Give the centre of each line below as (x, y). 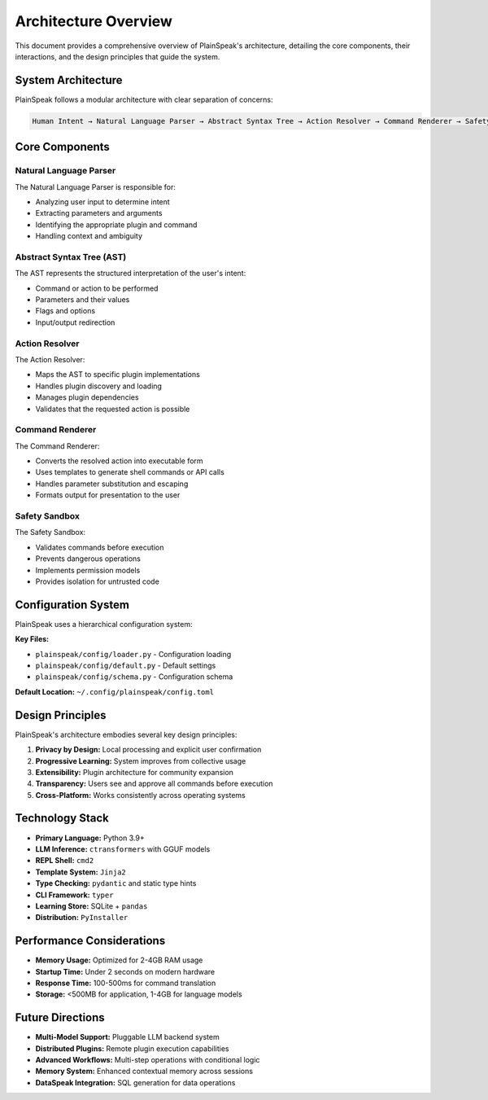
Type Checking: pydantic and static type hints (116, 883)
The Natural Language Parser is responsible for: (96, 186)
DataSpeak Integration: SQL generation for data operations (135, 1082)
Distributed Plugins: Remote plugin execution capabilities (132, 1048)
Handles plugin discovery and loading (99, 386)
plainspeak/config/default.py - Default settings (126, 666)
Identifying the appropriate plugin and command (116, 225)
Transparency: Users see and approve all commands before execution (154, 784)
